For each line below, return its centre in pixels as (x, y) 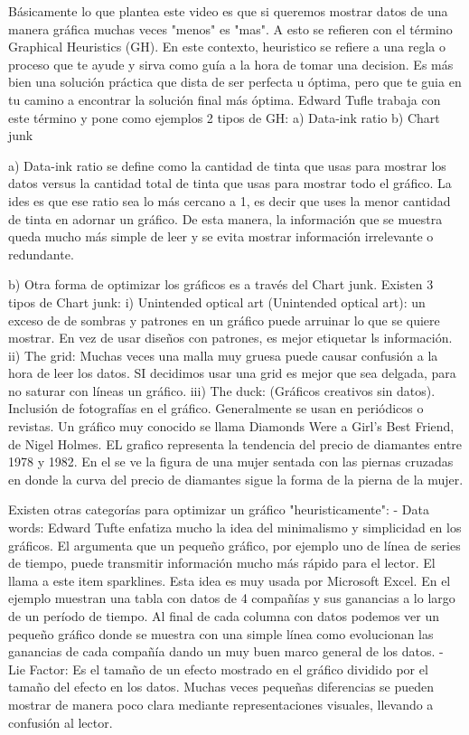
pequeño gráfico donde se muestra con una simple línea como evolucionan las (221, 633)
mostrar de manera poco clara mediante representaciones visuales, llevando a (221, 704)
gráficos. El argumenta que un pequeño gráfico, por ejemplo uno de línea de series (234, 545)
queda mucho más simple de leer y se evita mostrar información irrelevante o (221, 236)
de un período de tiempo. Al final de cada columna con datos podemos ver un (224, 616)
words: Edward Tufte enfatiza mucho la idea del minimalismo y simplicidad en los (235, 528)
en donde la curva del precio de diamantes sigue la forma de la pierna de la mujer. (236, 479)
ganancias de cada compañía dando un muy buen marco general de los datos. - (226, 651)
